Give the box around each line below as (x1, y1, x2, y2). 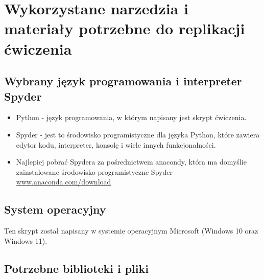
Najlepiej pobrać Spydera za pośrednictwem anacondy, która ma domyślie (16, 156, 247, 167)
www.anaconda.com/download (16, 176, 111, 187)
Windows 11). (4, 235, 47, 246)
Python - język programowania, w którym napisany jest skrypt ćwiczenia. (16, 112, 247, 123)
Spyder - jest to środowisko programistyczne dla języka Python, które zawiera (16, 129, 260, 139)
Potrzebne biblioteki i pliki (4, 260, 149, 276)
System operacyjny (4, 201, 106, 217)
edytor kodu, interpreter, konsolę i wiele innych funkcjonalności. (16, 139, 216, 150)
